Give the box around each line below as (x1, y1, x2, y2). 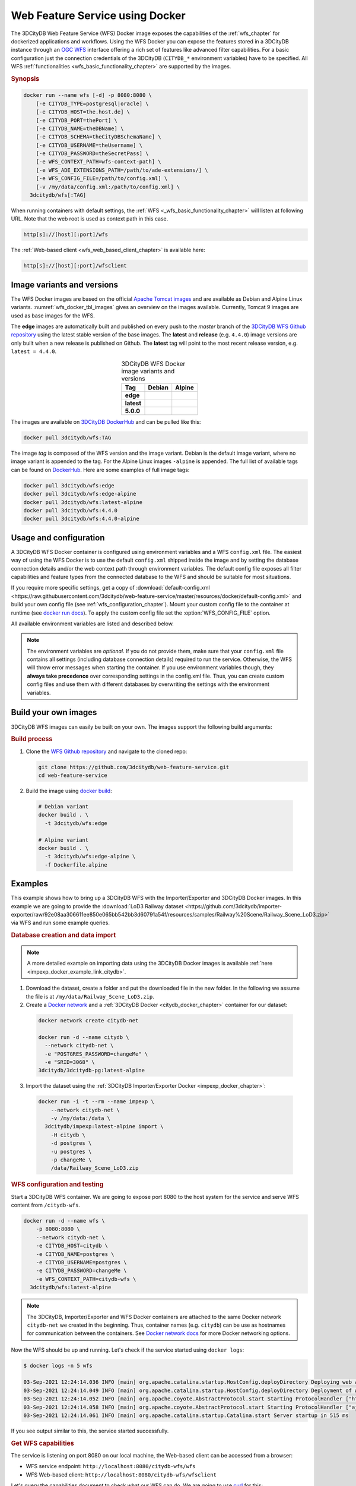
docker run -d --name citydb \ (38, 1034, 130, 1040)
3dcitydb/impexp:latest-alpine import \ (44, 1123, 164, 1130)
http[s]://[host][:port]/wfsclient (23, 262, 127, 269)
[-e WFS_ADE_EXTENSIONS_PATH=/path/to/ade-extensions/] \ (36, 166, 208, 174)
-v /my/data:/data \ (50, 1115, 111, 1122)
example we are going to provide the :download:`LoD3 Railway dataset (11, 902, 184, 909)
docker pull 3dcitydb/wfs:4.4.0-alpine (23, 515, 139, 522)
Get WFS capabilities (11, 1439, 74, 1447)
